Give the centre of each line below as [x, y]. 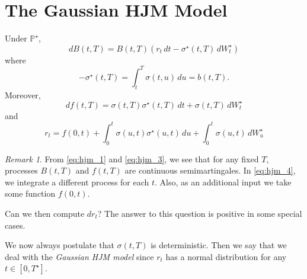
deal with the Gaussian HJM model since [79, 256]
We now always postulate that [60, 245]
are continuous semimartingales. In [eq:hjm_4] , [210, 170]
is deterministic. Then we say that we [219, 245]
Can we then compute [45, 213]
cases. [15, 225]
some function [30, 193]
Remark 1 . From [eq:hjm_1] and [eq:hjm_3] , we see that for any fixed [132, 158]
